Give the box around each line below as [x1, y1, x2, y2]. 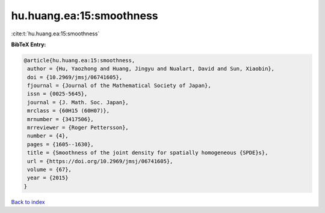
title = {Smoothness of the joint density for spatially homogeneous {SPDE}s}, [27, 149, 268, 156]
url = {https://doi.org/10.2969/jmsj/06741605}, [27, 158, 173, 164]
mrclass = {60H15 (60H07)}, [27, 107, 110, 114]
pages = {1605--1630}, [27, 141, 94, 148]
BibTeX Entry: [11, 41, 46, 48]
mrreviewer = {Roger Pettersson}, [27, 124, 129, 131]
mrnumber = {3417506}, [27, 116, 94, 122]
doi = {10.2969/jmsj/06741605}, [27, 74, 123, 80]
